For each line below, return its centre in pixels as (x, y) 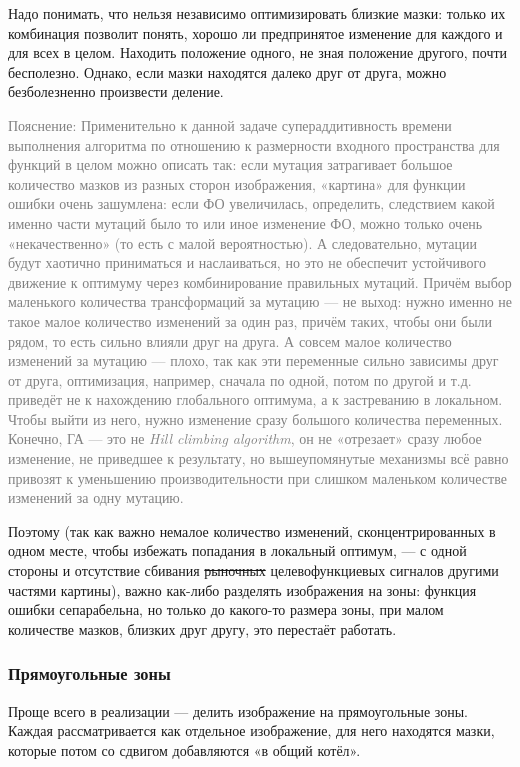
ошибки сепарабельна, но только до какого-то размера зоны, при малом (226, 609)
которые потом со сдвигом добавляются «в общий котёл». (184, 749)
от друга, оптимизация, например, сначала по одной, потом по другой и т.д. (240, 379)
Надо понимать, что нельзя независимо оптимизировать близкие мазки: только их (257, 13)
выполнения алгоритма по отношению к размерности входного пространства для (254, 144)
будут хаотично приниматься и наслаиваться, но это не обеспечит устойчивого (247, 262)
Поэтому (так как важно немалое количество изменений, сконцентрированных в (252, 530)
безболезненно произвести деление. (116, 91)
